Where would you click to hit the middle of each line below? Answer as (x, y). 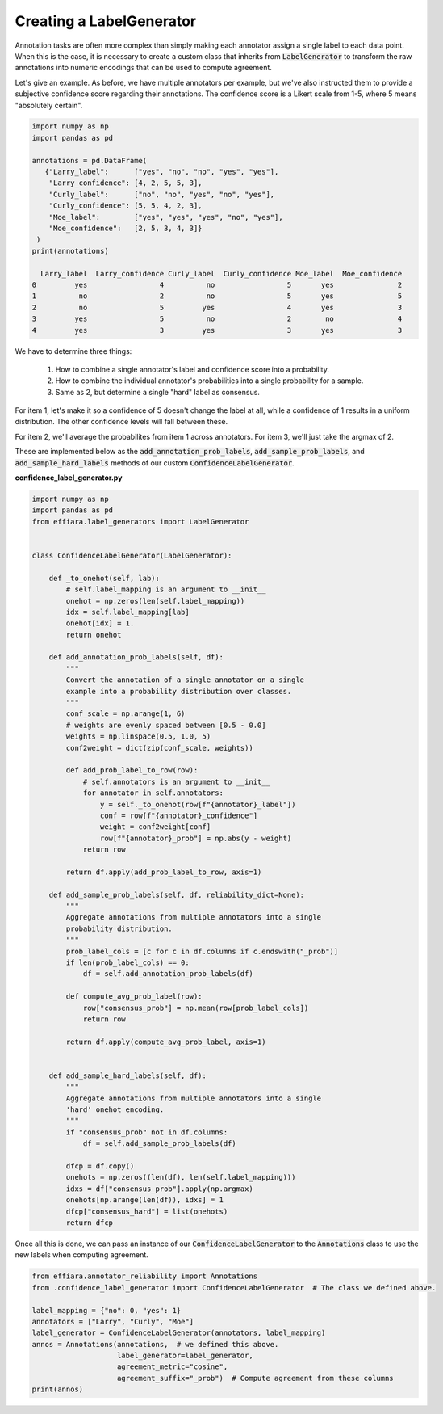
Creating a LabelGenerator (106, 21)
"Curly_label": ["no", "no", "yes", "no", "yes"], (162, 194)
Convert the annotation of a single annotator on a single (185, 680)
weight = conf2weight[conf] (155, 827)
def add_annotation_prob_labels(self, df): (136, 657)
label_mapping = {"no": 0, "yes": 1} (107, 1310)
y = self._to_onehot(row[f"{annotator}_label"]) (198, 804)
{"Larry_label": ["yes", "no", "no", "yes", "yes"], (162, 172)
